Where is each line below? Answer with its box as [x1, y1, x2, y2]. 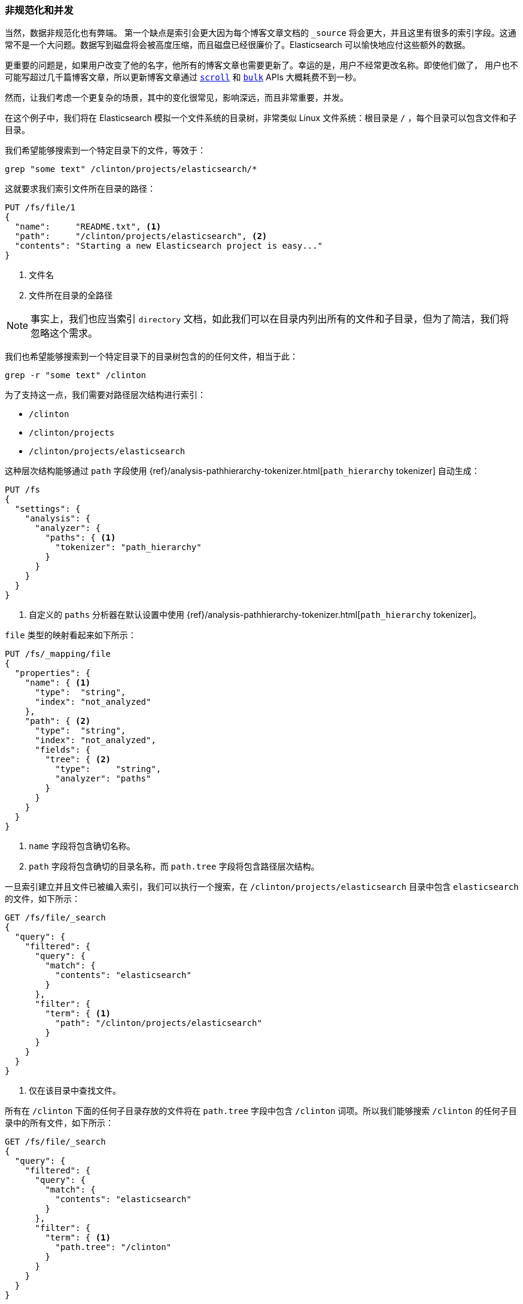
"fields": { [35, 745, 91, 755]
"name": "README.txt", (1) [14, 222, 162, 232]
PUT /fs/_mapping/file [5, 649, 111, 659]
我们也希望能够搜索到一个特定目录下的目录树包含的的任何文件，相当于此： [5, 351, 298, 362]
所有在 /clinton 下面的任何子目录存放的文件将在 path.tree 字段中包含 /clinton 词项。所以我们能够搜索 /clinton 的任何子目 [5, 1106, 517, 1116]
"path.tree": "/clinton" [55, 1242, 172, 1252]
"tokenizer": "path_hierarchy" [55, 542, 202, 553]
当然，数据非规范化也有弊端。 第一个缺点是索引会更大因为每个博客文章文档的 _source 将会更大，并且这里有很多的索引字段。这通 [5, 28, 516, 38]
